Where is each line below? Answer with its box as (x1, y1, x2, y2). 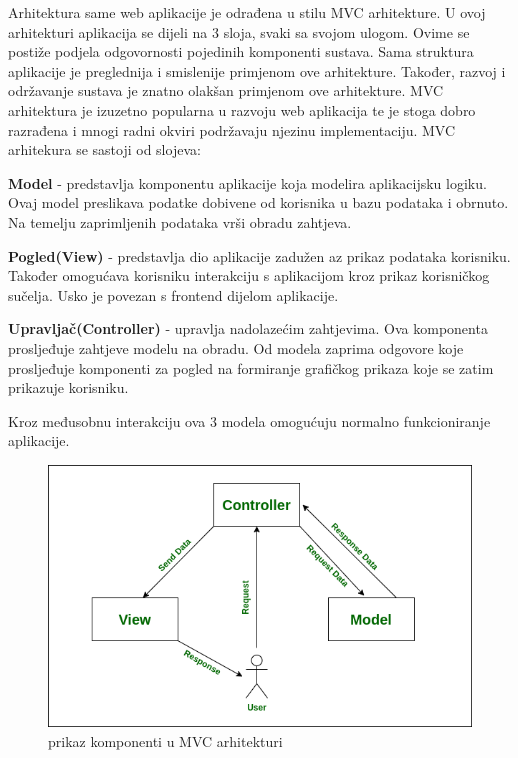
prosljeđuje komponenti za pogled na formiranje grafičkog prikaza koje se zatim (8, 357, 494, 378)
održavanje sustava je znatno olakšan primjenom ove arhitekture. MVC (8, 80, 444, 101)
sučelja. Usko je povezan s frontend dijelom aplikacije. (8, 284, 339, 305)
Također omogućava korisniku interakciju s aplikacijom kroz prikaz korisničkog (8, 265, 490, 286)
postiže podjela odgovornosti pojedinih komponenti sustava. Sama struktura (8, 41, 474, 62)
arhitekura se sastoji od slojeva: (8, 139, 201, 160)
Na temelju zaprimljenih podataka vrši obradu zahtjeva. (8, 211, 352, 232)
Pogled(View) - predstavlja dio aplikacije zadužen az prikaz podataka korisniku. (8, 245, 511, 266)
